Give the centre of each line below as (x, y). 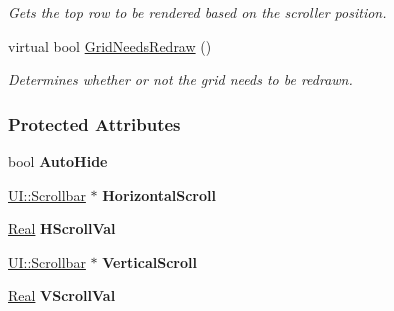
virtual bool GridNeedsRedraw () (110, 45)
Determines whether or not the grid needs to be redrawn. (180, 79)
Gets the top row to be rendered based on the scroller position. (197, 12)
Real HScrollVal (62, 228)
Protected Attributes (94, 123)
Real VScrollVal (62, 295)
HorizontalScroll (159, 194)
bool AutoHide (58, 161)
